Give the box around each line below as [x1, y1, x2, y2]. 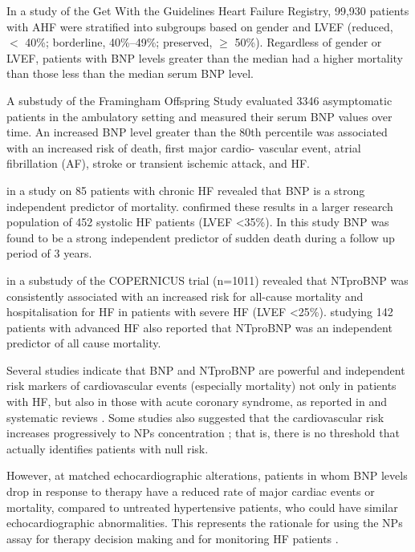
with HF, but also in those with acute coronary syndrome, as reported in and [6, 393, 387, 410]
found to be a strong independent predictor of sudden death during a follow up [6, 229, 395, 246]
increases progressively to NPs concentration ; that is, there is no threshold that [6, 424, 400, 441]
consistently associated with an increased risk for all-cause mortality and [6, 287, 364, 304]
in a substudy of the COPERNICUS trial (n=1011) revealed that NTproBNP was [6, 271, 409, 288]
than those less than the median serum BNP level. [6, 65, 254, 82]
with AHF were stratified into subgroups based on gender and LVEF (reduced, [6, 18, 393, 34]
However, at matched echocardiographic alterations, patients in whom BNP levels [6, 467, 408, 484]
